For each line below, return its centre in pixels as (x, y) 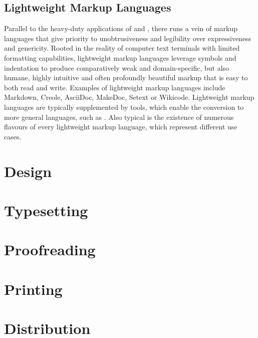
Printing (33, 289)
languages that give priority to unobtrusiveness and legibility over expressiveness (128, 38)
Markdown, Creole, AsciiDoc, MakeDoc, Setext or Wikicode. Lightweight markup (129, 97)
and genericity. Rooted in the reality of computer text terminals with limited (122, 48)
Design (28, 171)
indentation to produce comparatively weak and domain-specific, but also (117, 67)
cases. (13, 136)
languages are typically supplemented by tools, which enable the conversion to (124, 107)
